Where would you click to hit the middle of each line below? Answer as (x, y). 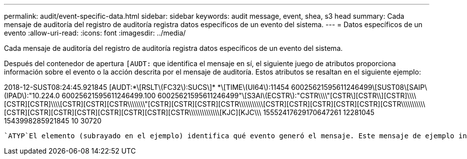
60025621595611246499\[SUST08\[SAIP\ (359, 87)
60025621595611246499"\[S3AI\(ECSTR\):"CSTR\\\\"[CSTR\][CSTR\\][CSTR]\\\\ (287, 96)
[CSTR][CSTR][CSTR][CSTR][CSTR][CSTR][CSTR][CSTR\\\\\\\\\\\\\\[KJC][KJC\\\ (133, 112)
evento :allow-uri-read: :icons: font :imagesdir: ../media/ (95, 33)
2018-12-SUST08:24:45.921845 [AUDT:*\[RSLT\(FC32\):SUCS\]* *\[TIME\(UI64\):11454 (147, 87)
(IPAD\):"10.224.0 (32, 96)
